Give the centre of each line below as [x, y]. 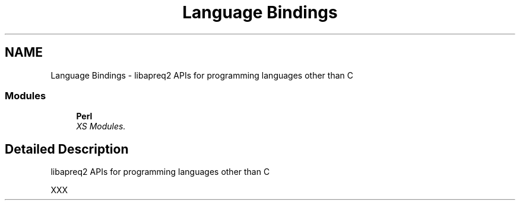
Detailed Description [67, 149]
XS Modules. [101, 126]
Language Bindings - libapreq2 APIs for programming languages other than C [202, 75]
